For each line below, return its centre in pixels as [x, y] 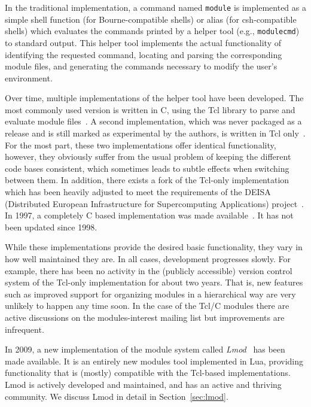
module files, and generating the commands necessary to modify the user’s [141, 66]
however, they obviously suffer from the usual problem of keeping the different [148, 157]
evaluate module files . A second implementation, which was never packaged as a [153, 121]
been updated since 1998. [51, 227]
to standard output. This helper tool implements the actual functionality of [143, 42]
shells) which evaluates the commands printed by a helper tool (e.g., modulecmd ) [152, 31]
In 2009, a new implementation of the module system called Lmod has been [145, 349]
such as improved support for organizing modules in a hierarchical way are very [150, 294]
